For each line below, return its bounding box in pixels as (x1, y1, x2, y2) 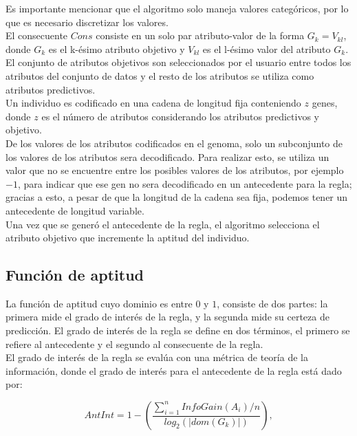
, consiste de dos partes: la (217, 296, 328, 310)
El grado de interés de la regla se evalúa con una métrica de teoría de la (6, 350, 308, 364)
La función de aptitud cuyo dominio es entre (6, 296, 193, 310)
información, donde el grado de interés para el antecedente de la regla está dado (6, 363, 342, 378)
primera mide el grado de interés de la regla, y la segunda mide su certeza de (6, 309, 329, 324)
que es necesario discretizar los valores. (6, 14, 169, 29)
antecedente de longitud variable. (6, 203, 144, 217)
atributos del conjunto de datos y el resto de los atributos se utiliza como (6, 68, 314, 83)
